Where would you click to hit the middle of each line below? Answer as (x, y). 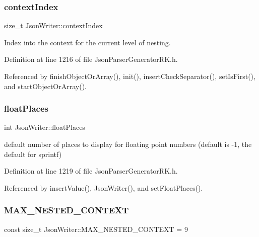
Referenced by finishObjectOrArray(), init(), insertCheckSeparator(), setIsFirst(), (130, 76)
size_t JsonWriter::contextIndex (53, 25)
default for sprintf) (33, 154)
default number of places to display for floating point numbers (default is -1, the (128, 144)
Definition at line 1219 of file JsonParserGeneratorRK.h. (91, 171)
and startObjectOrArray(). (45, 86)
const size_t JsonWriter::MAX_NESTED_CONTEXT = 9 (96, 229)
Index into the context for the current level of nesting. (87, 42)
